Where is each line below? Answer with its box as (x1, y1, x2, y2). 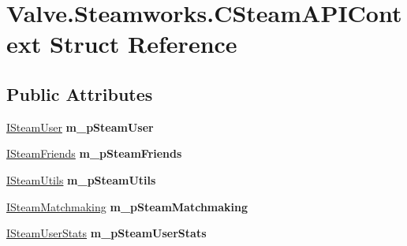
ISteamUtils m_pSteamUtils (6, 171, 156, 188)
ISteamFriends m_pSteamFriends (6, 145, 182, 162)
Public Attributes (6, 81, 153, 106)
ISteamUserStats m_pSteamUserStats (6, 225, 207, 241)
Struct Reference (49, 28, 237, 60)
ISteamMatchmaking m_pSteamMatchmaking (6, 198, 248, 214)
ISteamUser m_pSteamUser (6, 118, 154, 135)
